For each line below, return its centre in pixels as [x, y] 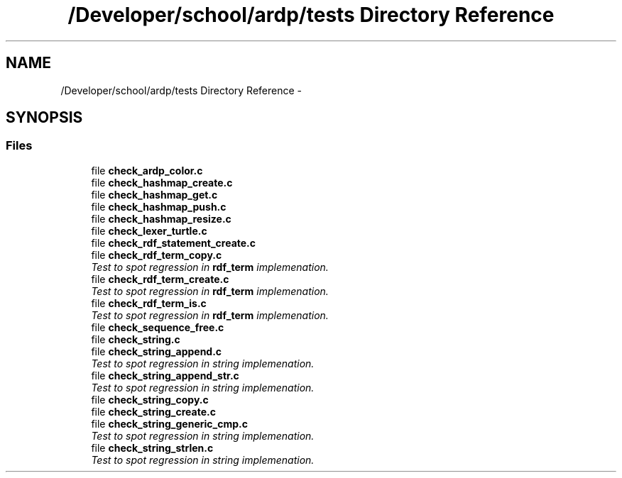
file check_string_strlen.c [152, 448]
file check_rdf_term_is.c [149, 303]
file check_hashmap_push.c [159, 206]
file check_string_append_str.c [165, 375]
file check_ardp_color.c [147, 170]
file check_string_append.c [157, 351]
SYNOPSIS [44, 118]
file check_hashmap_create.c [162, 182]
